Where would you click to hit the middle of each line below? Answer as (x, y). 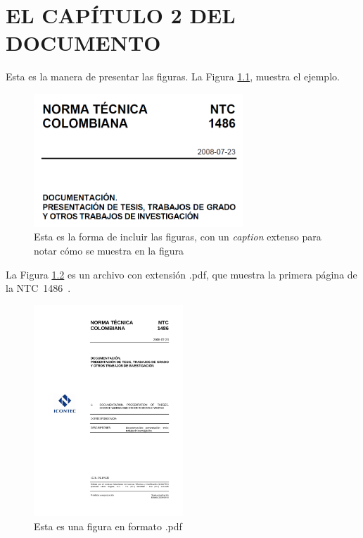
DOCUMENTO (83, 43)
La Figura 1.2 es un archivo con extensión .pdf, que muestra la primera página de (181, 274)
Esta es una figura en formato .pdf (108, 526)
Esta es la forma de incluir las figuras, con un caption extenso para (178, 237)
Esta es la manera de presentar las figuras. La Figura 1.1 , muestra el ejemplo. (173, 77)
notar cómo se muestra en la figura (109, 250)
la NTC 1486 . (38, 288)
